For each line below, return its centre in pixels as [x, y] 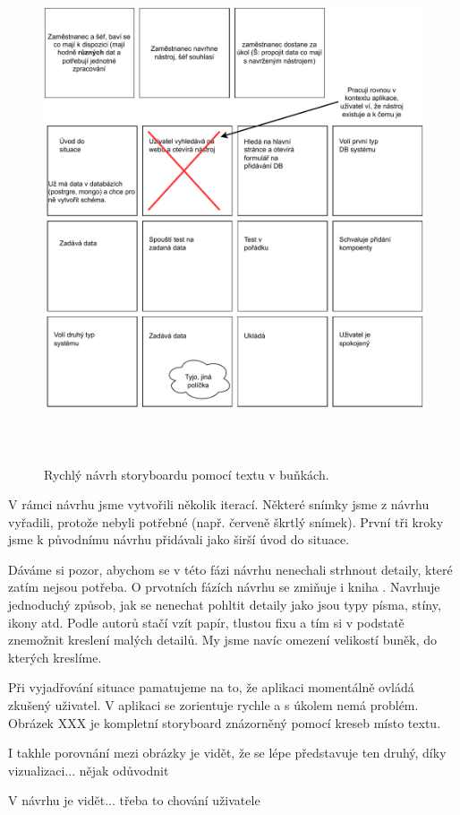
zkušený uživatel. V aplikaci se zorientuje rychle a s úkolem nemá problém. [213, 705]
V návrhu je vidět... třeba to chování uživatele [134, 800]
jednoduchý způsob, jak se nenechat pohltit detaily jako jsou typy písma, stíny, [225, 605]
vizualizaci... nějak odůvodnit [89, 770]
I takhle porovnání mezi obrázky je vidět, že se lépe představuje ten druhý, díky [227, 753]
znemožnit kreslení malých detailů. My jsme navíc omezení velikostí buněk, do [222, 640]
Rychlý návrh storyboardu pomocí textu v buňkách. [187, 474]
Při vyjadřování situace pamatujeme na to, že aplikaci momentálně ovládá [211, 687]
